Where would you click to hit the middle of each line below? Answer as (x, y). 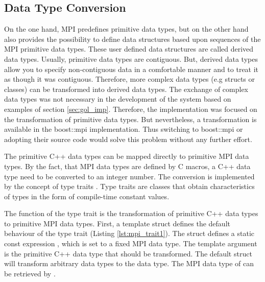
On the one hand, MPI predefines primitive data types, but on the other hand (126, 29)
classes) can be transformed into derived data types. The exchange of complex (126, 89)
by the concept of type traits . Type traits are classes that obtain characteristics (129, 186)
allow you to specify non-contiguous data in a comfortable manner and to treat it (131, 69)
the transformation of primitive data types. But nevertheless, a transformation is (130, 119)
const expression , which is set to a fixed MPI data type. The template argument (131, 243)
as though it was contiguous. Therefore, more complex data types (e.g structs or (130, 79)
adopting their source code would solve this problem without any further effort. (128, 139)
